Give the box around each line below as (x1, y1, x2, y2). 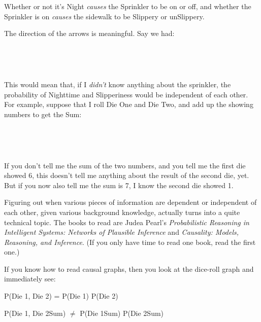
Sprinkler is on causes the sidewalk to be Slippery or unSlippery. (4, 11, 205, 21)
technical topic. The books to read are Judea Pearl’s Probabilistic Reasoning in (4, 217, 249, 227)
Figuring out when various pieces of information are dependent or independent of (4, 197, 257, 207)
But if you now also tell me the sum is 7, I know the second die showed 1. (4, 180, 234, 190)
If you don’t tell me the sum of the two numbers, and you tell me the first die (4, 160, 246, 170)
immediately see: (4, 273, 56, 284)
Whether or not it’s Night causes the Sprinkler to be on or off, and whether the (4, 1, 251, 11)
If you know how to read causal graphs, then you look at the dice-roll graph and (4, 263, 254, 274)
